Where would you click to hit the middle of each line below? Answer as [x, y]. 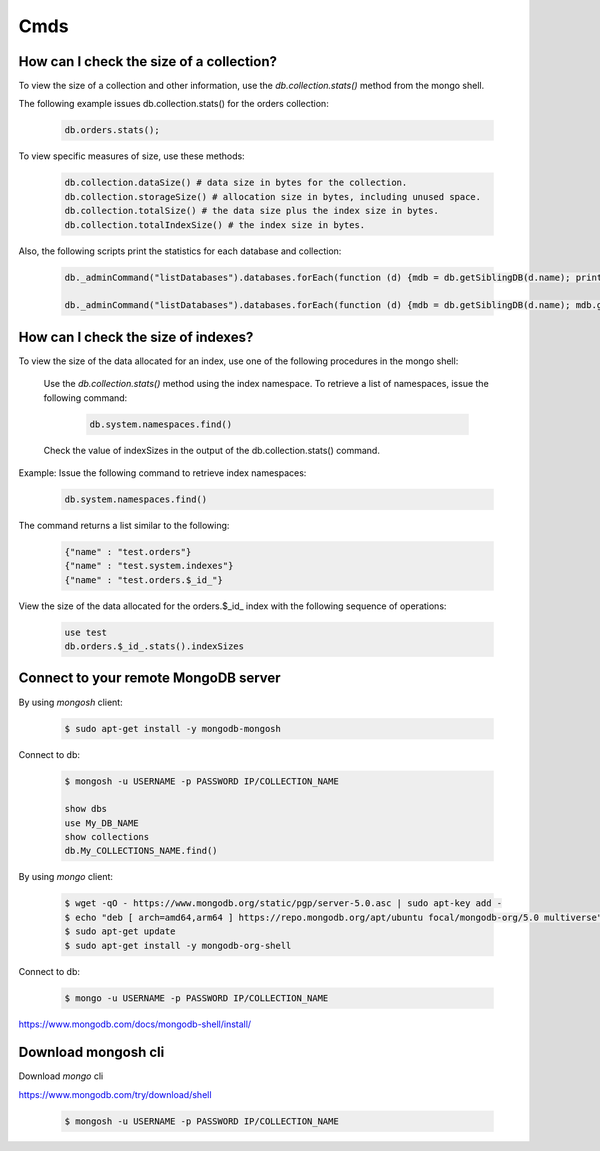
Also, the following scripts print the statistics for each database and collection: [180, 251]
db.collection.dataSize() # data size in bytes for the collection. [236, 183]
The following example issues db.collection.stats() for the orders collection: [173, 104]
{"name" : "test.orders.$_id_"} [144, 579]
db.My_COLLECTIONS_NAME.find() [141, 851]
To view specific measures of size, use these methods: [131, 156]
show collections [107, 837]
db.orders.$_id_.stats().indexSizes [154, 646]
